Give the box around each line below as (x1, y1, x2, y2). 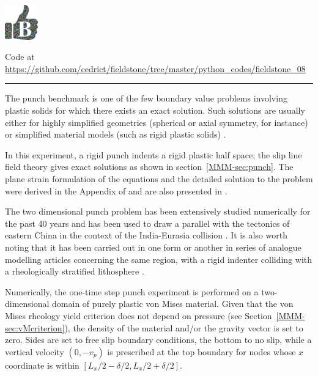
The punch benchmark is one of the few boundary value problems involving (5, 92, 287, 105)
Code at (5, 50, 35, 63)
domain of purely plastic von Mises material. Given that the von (52, 297, 294, 310)
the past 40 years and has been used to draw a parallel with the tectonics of (5, 216, 290, 229)
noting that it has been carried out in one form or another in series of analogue (5, 241, 301, 253)
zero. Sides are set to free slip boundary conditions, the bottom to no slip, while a (5, 333, 312, 346)
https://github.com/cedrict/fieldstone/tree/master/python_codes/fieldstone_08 (5, 62, 306, 75)
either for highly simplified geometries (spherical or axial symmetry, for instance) (5, 116, 308, 128)
